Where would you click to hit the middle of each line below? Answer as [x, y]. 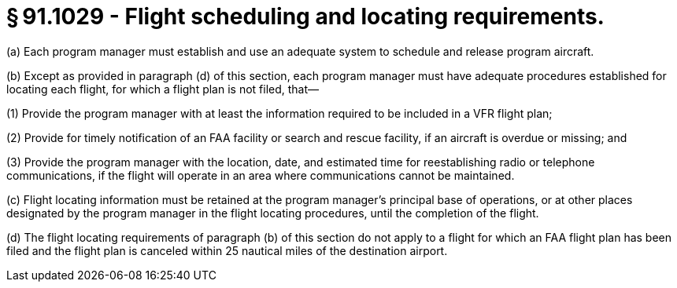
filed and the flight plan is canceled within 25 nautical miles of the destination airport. [227, 250]
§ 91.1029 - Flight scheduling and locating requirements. [305, 16]
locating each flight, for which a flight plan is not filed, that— [163, 89]
